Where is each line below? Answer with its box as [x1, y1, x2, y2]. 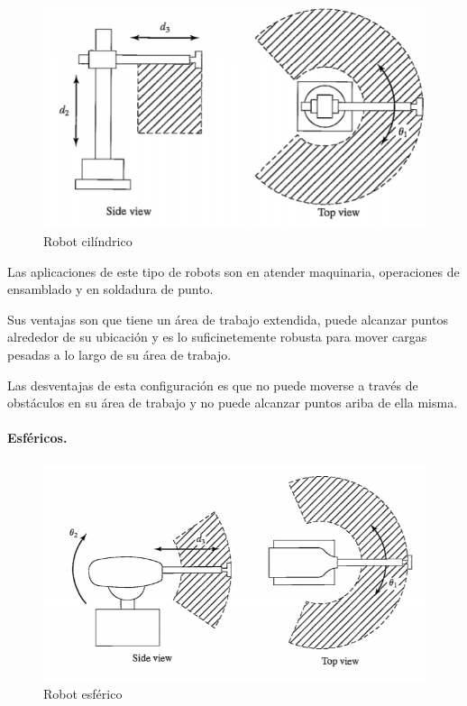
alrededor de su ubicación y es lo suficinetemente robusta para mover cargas [7, 327, 427, 346]
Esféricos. [7, 428, 68, 447]
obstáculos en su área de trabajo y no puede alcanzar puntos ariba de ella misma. [7, 393, 458, 412]
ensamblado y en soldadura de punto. [7, 280, 214, 298]
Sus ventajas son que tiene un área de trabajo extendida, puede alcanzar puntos [7, 309, 448, 328]
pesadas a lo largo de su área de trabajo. [7, 344, 232, 363]
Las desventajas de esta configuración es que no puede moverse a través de [7, 375, 418, 394]
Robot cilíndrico [43, 232, 133, 251]
